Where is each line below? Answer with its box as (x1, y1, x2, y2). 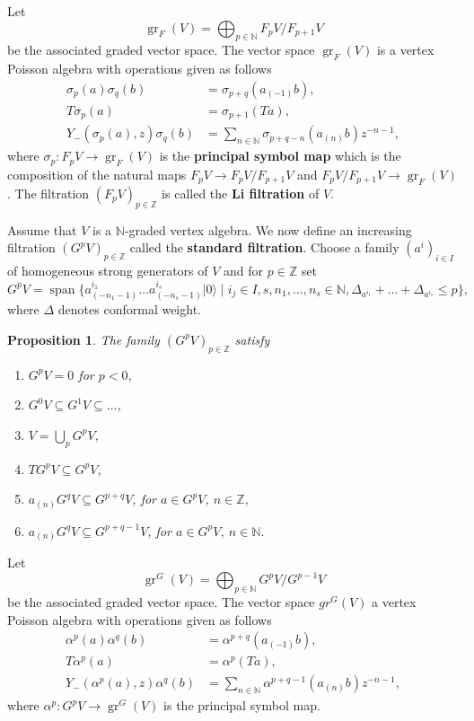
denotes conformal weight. (57, 300, 201, 319)
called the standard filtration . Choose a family (129, 238, 399, 257)
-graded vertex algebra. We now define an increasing (124, 220, 412, 239)
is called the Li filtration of (162, 183, 320, 202)
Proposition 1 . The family (7, 330, 160, 348)
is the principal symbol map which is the (159, 146, 401, 165)
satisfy (234, 330, 270, 348)
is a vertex (376, 40, 434, 59)
